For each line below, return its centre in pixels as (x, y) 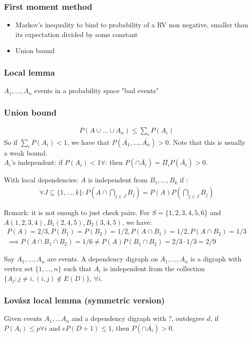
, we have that (88, 142)
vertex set (19, 268)
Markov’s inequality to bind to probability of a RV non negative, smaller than (132, 25)
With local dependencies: (41, 180)
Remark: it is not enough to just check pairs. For (77, 212)
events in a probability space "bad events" (97, 90)
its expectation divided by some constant (77, 34)
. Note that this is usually (207, 142)
